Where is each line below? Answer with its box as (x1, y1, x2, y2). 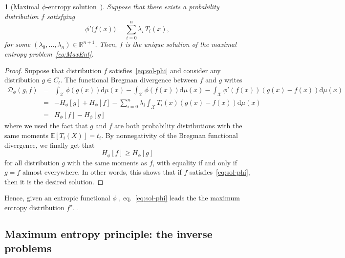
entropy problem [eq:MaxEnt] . (4, 48, 94, 59)
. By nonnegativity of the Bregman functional (101, 130, 238, 140)
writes (224, 75, 242, 85)
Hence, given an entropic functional (4, 193, 110, 203)
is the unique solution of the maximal (125, 39, 237, 49)
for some (4, 39, 31, 49)
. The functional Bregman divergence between (60, 75, 198, 85)
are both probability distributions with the (114, 120, 242, 131)
